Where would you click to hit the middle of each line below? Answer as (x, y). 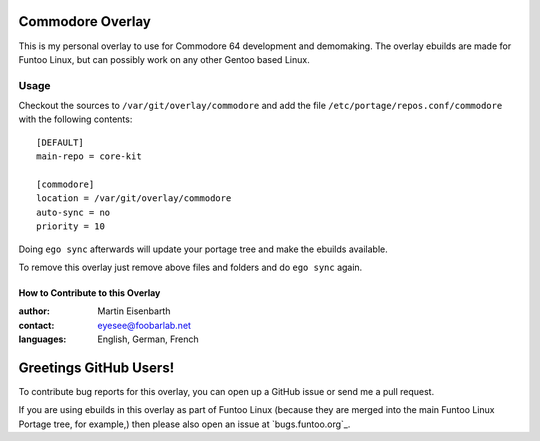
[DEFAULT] (60, 142)
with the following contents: (75, 119)
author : (34, 311)
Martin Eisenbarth (134, 311)
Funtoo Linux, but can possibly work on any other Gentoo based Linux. (164, 59)
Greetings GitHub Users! (96, 367)
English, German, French (148, 339)
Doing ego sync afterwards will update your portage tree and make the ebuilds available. (203, 249)
